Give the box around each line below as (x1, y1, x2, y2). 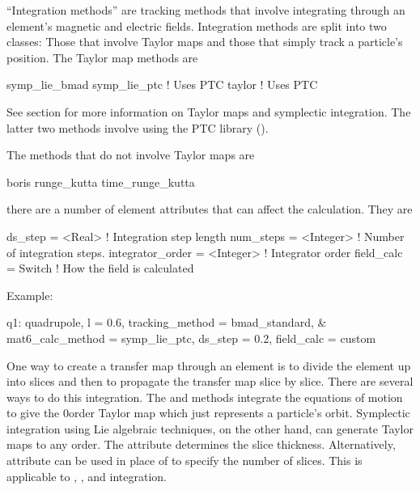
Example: (6, 286, 53, 303)
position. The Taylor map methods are (6, 49, 198, 65)
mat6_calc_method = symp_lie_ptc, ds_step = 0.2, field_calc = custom (6, 329, 376, 346)
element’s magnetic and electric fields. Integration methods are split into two (6, 17, 387, 34)
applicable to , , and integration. (6, 467, 168, 484)
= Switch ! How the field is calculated (6, 260, 194, 277)
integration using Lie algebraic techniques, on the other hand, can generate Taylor (6, 420, 414, 437)
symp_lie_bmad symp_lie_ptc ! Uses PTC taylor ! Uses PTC (6, 76, 318, 93)
